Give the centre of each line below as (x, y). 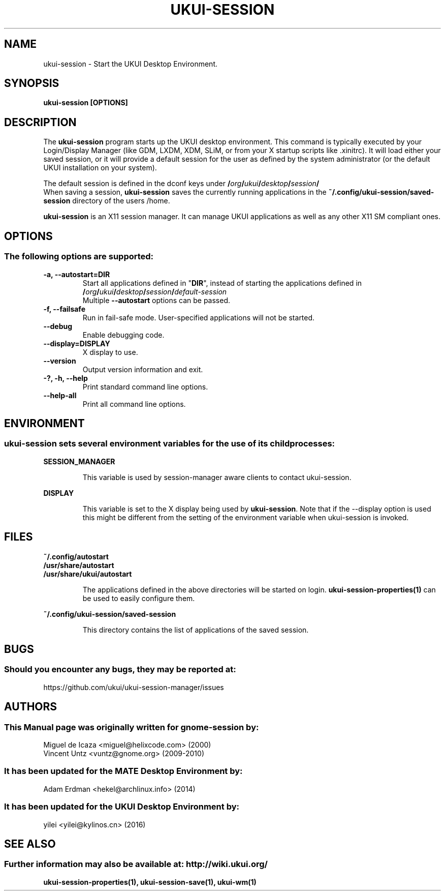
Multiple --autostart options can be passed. (156, 300)
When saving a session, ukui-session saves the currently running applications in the (185, 192)
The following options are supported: (79, 257)
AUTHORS (31, 707)
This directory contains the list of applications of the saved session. (196, 630)
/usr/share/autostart (79, 565)
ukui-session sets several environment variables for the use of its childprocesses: (170, 444)
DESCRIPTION (40, 122)
